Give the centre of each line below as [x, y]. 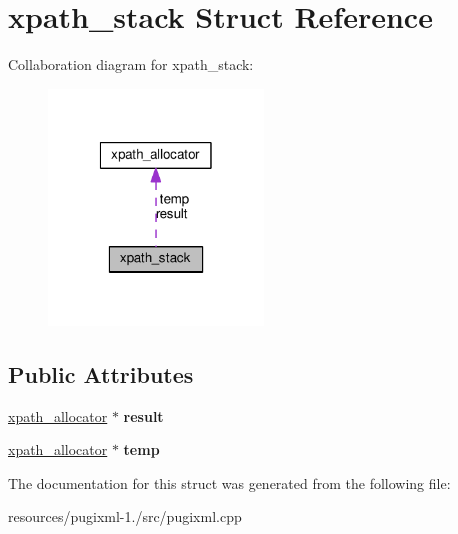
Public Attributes [101, 373]
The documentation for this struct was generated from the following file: [229, 482]
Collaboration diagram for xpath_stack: [131, 64]
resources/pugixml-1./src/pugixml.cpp [125, 516]
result [143, 415]
